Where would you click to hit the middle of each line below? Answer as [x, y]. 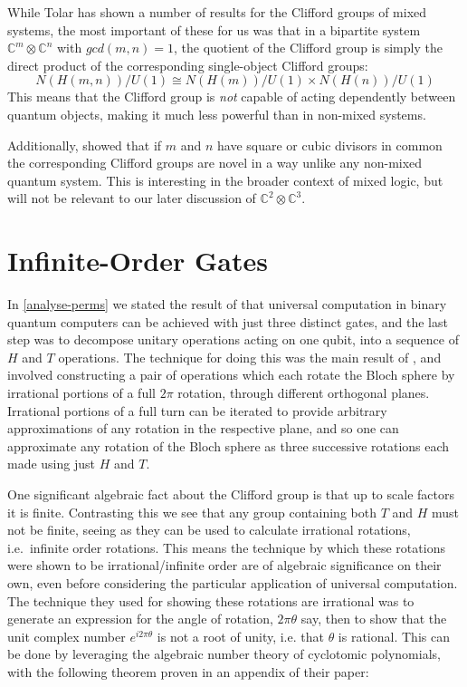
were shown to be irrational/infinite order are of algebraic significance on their [224, 565]
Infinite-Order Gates [138, 261]
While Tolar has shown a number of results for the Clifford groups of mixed [217, 12]
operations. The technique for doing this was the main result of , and [250, 357]
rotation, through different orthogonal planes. [304, 393]
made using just [51, 464]
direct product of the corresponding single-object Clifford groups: [188, 65]
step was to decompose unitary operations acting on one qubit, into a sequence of [233, 339]
